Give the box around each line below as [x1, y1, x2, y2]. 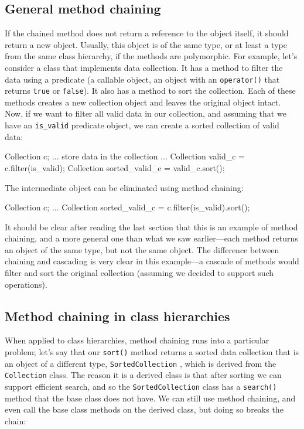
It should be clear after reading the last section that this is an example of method [5, 220, 298, 233]
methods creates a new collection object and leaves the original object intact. [5, 96, 281, 108]
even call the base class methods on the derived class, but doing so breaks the [5, 403, 283, 416]
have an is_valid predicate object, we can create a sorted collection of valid [5, 119, 279, 131]
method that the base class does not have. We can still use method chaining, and [5, 391, 296, 404]
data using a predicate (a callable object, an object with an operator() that [5, 73, 280, 85]
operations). [5, 278, 47, 290]
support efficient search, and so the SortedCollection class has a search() [5, 380, 277, 393]
